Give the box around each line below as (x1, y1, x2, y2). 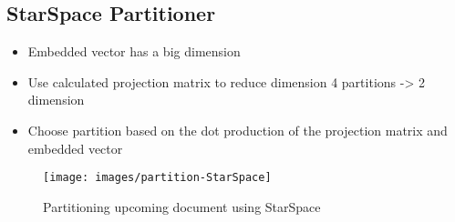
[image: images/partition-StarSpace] (43, 171, 272, 185)
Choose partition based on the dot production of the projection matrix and (27, 120, 448, 139)
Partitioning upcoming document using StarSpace (43, 197, 321, 216)
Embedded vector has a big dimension (27, 42, 241, 61)
